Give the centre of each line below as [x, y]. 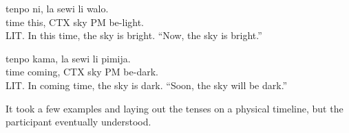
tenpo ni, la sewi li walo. [57, 8]
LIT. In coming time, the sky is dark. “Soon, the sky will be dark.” [147, 85]
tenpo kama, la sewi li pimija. [68, 58]
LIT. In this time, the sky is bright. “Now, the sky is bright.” [134, 35]
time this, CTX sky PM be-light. [75, 22]
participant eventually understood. [78, 122]
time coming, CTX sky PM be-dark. [82, 72]
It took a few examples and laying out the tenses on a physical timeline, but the [174, 108]
